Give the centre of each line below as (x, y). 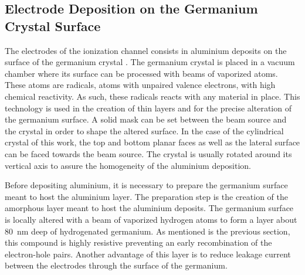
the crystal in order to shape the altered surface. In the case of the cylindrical (144, 130)
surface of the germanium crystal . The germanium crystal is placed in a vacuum (150, 62)
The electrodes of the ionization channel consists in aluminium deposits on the (146, 50)
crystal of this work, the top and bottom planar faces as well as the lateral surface (152, 142)
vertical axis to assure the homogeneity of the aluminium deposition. (128, 165)
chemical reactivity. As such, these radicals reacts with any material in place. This (152, 96)
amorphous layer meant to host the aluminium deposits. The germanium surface (149, 208)
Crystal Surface (53, 26)
